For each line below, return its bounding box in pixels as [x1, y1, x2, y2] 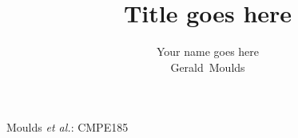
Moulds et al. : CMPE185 [6, 119, 129, 136]
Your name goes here [156, 43, 260, 60]
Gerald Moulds [170, 58, 245, 75]
